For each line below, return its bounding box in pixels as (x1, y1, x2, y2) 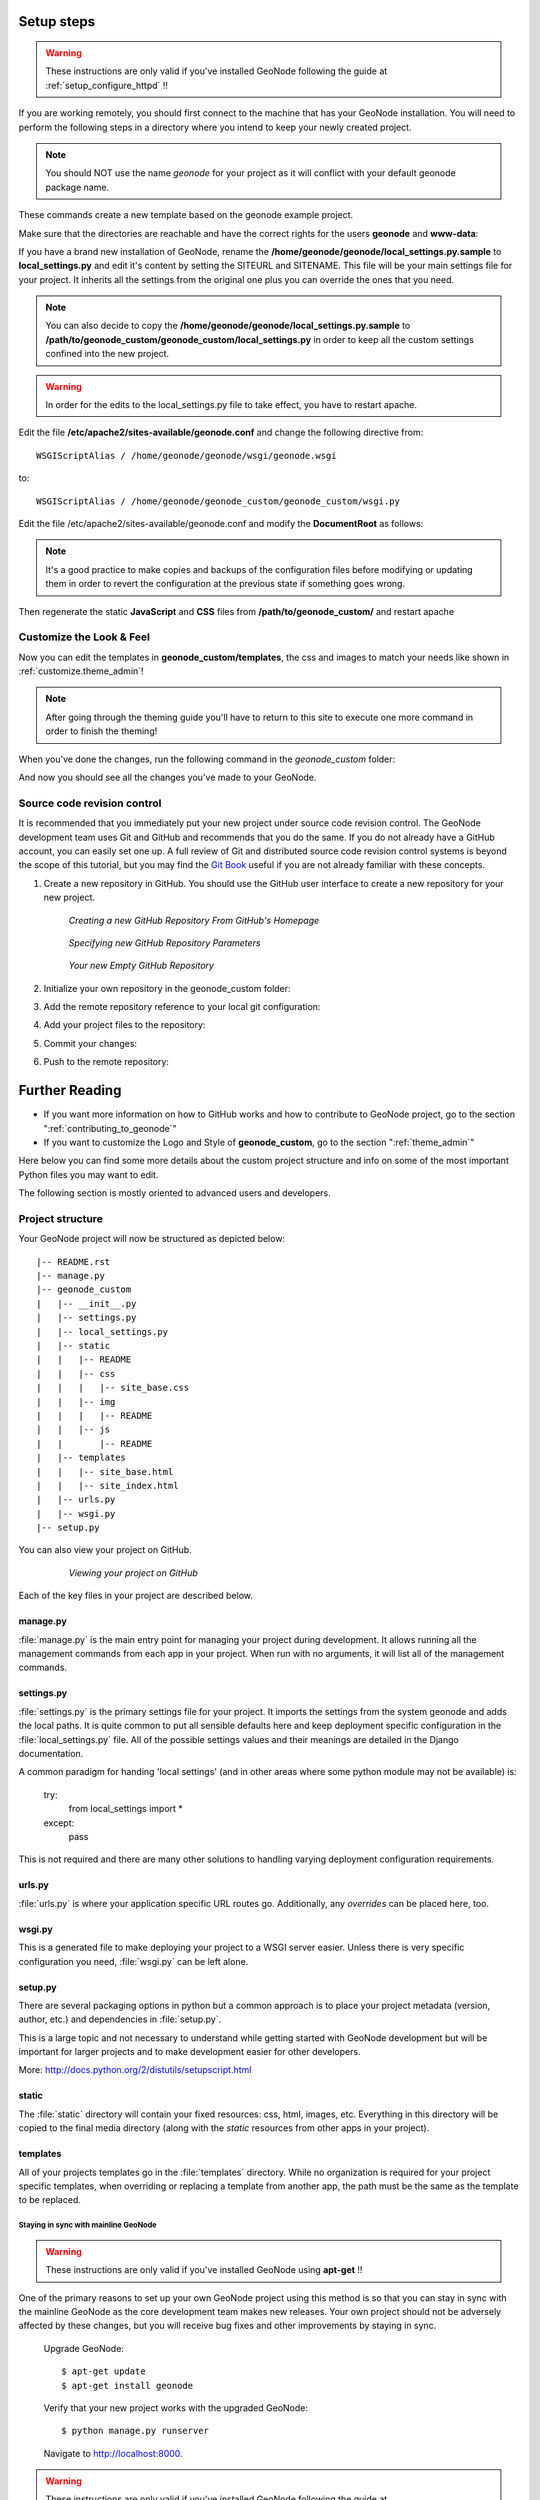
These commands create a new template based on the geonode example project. (18, 209, 354, 221)
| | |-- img (36, 1396, 116, 1407)
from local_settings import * (68, 1803, 184, 1815)
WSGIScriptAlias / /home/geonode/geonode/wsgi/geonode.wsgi (36, 450, 337, 461)
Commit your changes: (43, 1037, 138, 1049)
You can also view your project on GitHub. (18, 1544, 192, 1556)
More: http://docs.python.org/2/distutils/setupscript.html (18, 2064, 252, 2076)
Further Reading (18, 1082, 122, 1099)
